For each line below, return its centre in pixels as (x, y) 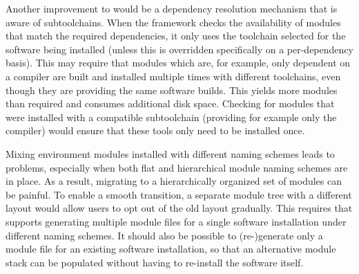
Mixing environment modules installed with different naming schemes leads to (170, 153)
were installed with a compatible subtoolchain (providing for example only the (171, 117)
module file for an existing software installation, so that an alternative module (171, 249)
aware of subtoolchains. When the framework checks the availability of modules (173, 22)
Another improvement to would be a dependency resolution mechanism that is (172, 8)
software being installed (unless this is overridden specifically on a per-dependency (179, 49)
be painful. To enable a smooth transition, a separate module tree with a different (179, 194)
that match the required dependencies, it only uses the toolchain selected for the (176, 36)
